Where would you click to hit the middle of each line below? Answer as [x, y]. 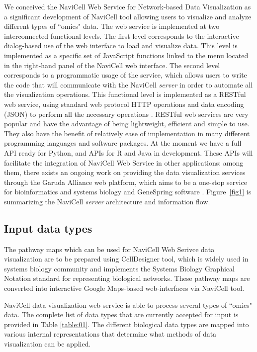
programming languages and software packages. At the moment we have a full [123, 143]
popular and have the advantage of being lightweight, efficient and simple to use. [127, 124]
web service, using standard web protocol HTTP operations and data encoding [124, 104]
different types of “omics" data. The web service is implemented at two [112, 26]
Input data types [48, 228]
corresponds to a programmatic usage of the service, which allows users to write [126, 75]
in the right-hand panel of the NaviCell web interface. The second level [112, 65]
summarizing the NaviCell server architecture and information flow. [107, 201]
